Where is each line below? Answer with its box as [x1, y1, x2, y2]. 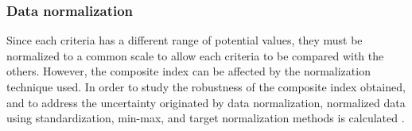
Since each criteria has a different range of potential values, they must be [6, 32, 363, 48]
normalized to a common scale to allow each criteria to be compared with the [6, 47, 384, 64]
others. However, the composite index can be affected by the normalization [6, 63, 371, 79]
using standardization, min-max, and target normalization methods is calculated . [6, 110, 405, 126]
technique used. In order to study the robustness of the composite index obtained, [6, 79, 406, 94]
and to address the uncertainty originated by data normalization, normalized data [6, 94, 406, 110]
